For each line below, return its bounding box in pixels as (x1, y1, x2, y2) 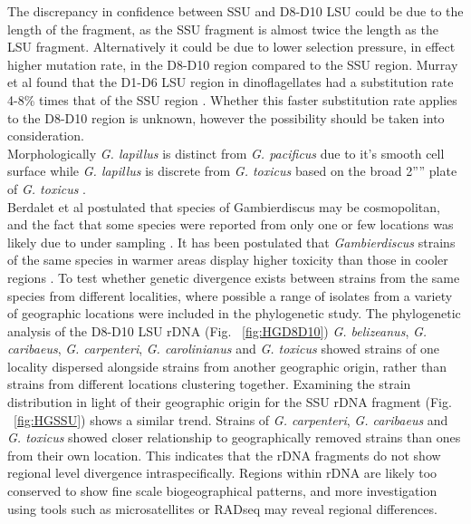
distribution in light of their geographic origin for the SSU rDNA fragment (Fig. (7, 393, 452, 412)
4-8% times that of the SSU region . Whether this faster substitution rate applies (7, 90, 457, 109)
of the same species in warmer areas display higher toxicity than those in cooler (7, 250, 448, 269)
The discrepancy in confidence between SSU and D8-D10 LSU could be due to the (7, 2, 464, 20)
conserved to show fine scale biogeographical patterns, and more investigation (7, 481, 437, 500)
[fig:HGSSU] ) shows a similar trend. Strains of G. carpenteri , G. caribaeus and (14, 410, 448, 429)
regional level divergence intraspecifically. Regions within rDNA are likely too (7, 463, 437, 482)
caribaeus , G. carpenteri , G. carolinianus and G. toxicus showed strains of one (7, 339, 440, 358)
